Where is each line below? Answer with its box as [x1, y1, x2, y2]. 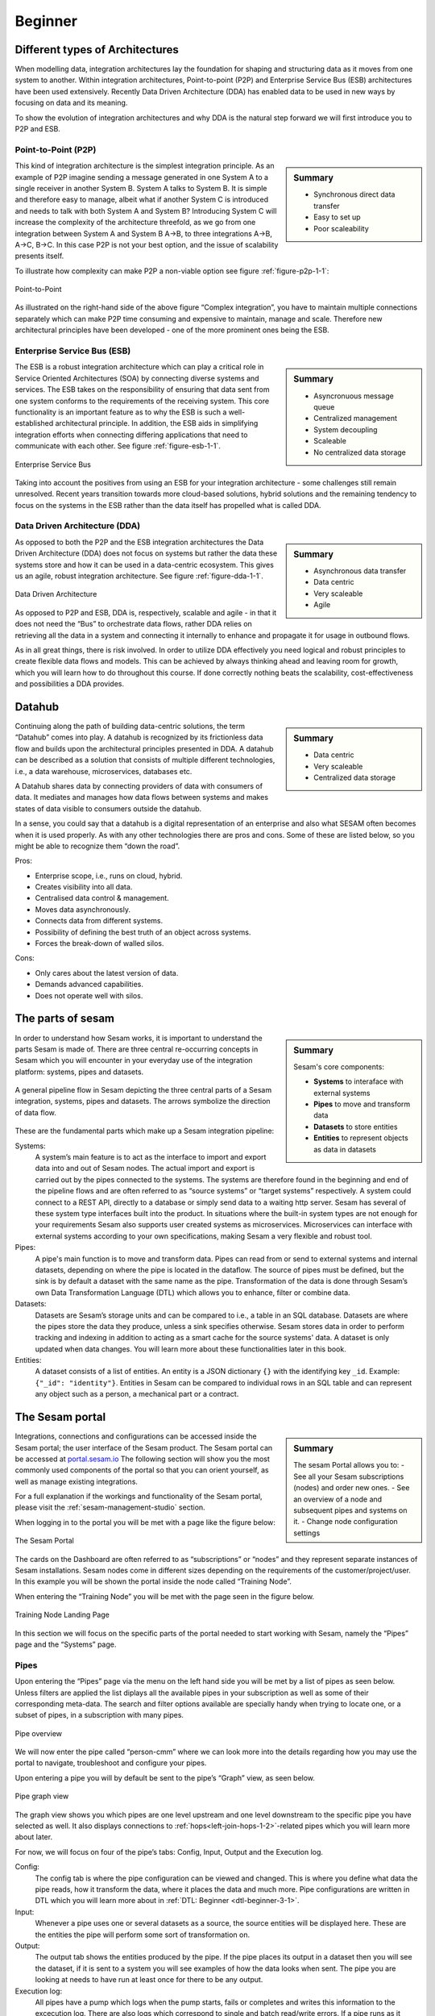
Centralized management [313, 414, 398, 423]
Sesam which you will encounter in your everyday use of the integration [14, 1056, 253, 1065]
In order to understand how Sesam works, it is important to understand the [14, 1033, 263, 1043]
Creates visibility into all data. [35, 882, 133, 892]
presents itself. [14, 251, 64, 261]
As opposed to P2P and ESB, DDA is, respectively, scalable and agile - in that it [14, 607, 277, 617]
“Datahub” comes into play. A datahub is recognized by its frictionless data [14, 732, 263, 742]
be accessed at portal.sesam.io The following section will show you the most [14, 1454, 270, 1464]
